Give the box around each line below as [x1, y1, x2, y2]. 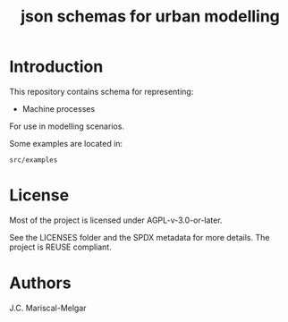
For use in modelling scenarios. [9, 121, 125, 131]
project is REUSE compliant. [9, 241, 112, 252]
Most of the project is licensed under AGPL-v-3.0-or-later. [9, 215, 223, 225]
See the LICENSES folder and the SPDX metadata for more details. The [9, 232, 270, 242]
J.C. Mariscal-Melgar [9, 302, 87, 313]
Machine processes [21, 103, 96, 114]
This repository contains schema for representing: [9, 86, 194, 97]
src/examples [9, 155, 58, 165]
